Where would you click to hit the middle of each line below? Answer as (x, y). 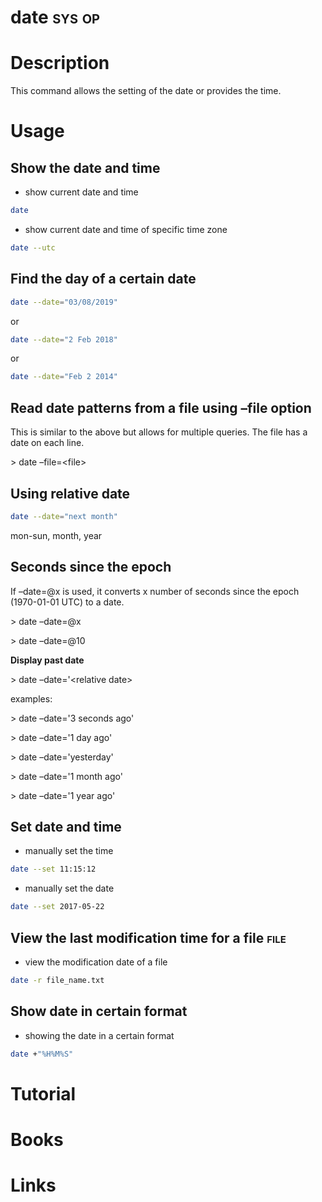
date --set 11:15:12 (53, 869)
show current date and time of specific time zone (126, 229)
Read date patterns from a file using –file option (161, 407)
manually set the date (69, 888)
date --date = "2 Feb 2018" (64, 339)
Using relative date (70, 493)
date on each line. (47, 443)
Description (60, 63)
